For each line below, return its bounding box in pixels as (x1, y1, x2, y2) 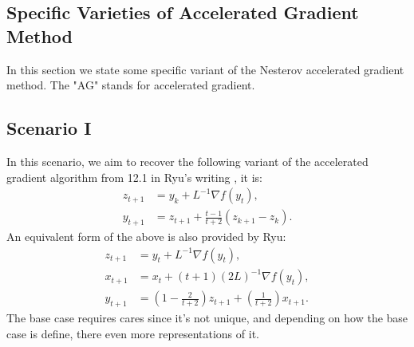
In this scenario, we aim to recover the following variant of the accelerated (6, 152, 369, 169)
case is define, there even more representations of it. (6, 325, 259, 341)
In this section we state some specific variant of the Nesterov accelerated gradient (6, 61, 404, 77)
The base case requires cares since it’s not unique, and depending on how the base (6, 310, 408, 326)
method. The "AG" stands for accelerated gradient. (6, 77, 255, 93)
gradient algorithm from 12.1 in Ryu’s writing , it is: (6, 168, 262, 185)
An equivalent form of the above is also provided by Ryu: (6, 228, 286, 245)
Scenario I (6, 116, 92, 140)
